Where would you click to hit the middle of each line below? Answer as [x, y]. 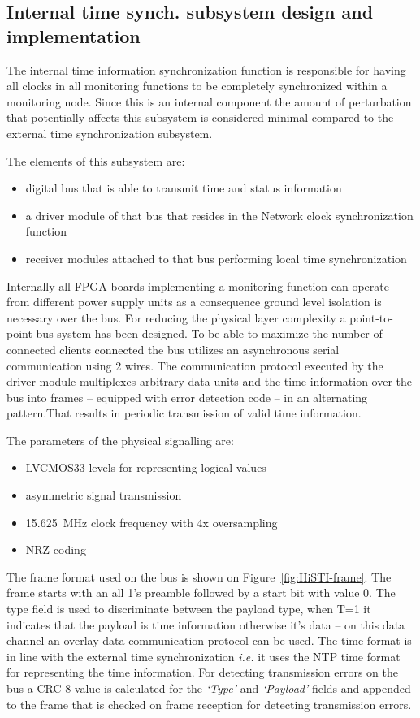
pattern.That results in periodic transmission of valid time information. [184, 413]
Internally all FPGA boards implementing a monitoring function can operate [198, 285]
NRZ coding [56, 549]
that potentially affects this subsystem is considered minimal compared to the [200, 117]
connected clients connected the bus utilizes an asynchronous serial [173, 349]
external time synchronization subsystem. [110, 133]
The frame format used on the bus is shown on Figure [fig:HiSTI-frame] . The [199, 576]
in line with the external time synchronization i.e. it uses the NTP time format [204, 656]
